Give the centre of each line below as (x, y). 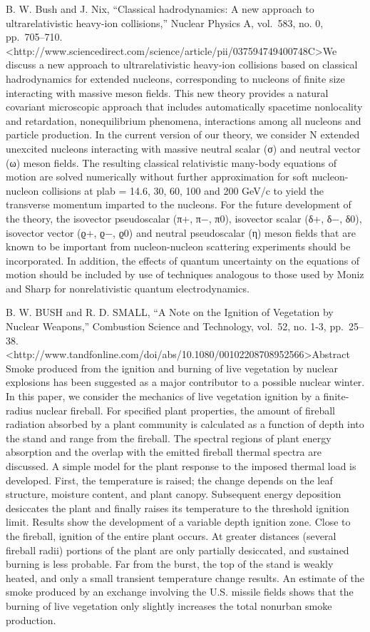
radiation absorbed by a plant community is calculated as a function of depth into (185, 424)
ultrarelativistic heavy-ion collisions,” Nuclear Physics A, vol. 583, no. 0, (165, 22)
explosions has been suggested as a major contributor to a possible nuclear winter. (185, 382)
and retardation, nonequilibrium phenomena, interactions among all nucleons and (184, 120)
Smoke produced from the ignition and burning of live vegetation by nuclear (172, 368)
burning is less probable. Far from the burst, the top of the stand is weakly (170, 564)
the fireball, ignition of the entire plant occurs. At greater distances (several (171, 535)
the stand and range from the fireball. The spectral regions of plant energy (169, 438)
